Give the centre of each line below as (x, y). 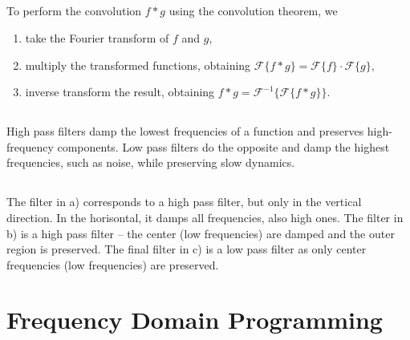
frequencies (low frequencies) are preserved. (113, 264)
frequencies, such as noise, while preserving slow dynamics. (151, 162)
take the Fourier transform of (97, 37)
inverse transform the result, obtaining (120, 92)
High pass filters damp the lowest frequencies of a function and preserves (185, 131)
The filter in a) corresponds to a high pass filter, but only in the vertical (184, 202)
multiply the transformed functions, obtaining (138, 65)
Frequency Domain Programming (195, 320)
